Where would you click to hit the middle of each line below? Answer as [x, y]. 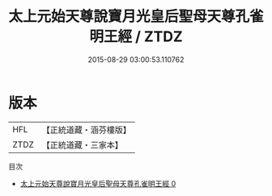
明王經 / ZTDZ [136, 37]
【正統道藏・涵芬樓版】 [87, 130]
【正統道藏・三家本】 [83, 144]
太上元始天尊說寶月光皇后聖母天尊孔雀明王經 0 [98, 183]
